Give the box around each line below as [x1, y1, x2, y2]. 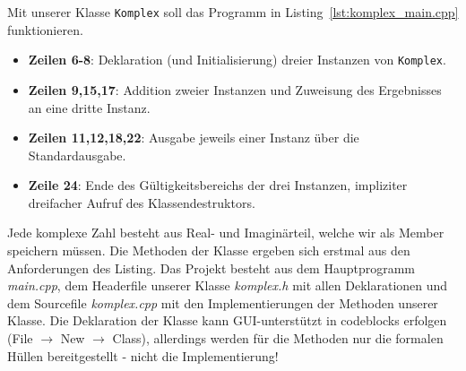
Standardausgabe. [28, 145, 126, 164]
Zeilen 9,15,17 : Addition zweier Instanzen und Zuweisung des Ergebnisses [28, 80, 442, 99]
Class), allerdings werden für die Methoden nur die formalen [112, 329, 444, 348]
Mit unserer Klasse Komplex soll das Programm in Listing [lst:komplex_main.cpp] [7, 3, 459, 21]
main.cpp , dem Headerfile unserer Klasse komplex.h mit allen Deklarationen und [7, 276, 448, 295]
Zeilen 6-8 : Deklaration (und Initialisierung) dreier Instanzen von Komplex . [28, 50, 446, 69]
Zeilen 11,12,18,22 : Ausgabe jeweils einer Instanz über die [28, 128, 359, 147]
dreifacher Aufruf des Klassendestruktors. [28, 193, 255, 211]
